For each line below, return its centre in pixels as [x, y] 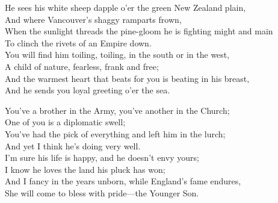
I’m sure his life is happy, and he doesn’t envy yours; [102, 158]
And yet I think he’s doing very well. [73, 145]
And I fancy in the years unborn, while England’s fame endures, [123, 181]
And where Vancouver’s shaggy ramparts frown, [93, 19]
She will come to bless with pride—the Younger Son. [102, 192]
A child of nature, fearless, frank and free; [82, 66]
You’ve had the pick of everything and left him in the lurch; [115, 133]
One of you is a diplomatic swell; [65, 122]
